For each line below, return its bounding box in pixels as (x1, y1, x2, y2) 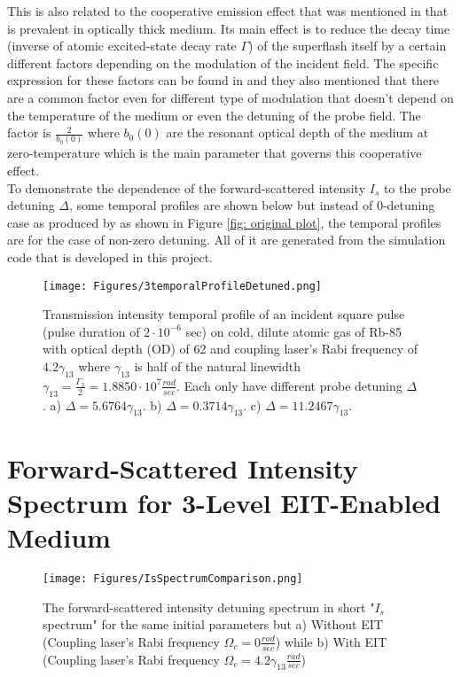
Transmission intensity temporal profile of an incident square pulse (43, 305, 405, 323)
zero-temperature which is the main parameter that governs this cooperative (7, 144, 422, 162)
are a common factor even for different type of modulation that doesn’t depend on (7, 88, 454, 106)
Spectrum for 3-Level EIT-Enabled (7, 484, 441, 520)
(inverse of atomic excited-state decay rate (7, 36, 237, 55)
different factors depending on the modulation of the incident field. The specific (7, 53, 439, 72)
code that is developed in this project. (7, 248, 213, 267)
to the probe (383, 178, 451, 197)
